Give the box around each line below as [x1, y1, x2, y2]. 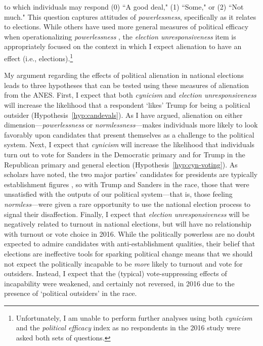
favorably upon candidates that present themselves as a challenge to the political [4, 129, 254, 140]
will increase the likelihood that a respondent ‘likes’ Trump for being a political [4, 100, 250, 110]
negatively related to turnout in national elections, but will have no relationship [4, 219, 251, 229]
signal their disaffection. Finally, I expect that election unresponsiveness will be [4, 208, 250, 219]
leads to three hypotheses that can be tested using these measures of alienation [4, 79, 249, 90]
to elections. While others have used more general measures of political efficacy [4, 21, 249, 32]
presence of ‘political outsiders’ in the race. [4, 288, 137, 298]
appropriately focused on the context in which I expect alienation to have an [4, 41, 242, 52]
